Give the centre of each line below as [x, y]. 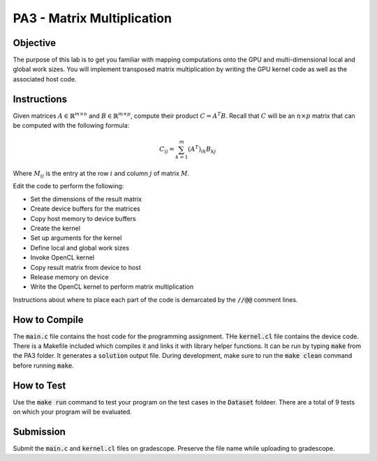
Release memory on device [69, 277]
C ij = [167, 150]
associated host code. [45, 79]
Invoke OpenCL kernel [62, 257]
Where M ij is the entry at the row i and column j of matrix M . [101, 174]
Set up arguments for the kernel [76, 238]
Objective [35, 43]
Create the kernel [55, 228]
